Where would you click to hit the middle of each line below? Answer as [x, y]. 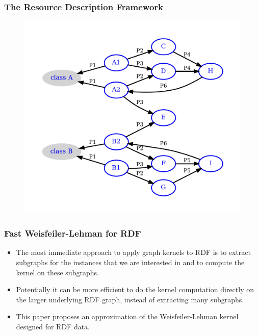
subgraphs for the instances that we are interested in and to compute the [130, 262]
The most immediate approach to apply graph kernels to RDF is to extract [134, 252]
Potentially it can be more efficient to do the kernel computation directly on [135, 289]
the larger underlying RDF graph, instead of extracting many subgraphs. [130, 299]
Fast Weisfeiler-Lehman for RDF [73, 233]
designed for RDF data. [53, 327]
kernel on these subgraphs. [57, 272]
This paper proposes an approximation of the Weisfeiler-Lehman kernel [127, 316]
